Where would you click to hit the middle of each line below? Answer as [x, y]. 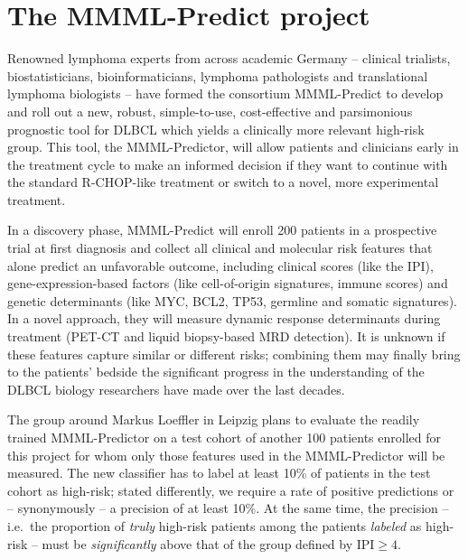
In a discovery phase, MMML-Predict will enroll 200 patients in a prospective [222, 230]
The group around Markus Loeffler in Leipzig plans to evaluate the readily [214, 419]
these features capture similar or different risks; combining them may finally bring [234, 354]
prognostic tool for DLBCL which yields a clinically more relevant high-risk [216, 129]
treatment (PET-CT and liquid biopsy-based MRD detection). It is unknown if [226, 336]
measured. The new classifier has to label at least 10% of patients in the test [219, 473]
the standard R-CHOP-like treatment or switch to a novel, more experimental [223, 182]
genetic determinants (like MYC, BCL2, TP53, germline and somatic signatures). [232, 300]
